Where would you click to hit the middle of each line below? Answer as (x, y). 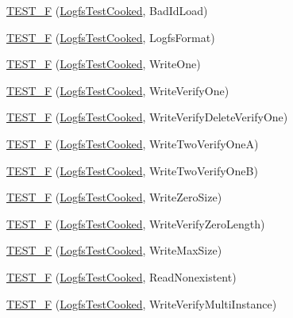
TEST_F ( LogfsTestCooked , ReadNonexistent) (121, 276)
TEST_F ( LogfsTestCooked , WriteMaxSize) (114, 250)
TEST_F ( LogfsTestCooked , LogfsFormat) (111, 37)
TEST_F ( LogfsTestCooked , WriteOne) (104, 64)
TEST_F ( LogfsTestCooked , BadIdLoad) (107, 10)
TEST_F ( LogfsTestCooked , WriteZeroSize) (114, 197)
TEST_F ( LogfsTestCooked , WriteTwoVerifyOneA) (133, 143)
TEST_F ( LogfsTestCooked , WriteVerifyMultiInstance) (142, 303)
